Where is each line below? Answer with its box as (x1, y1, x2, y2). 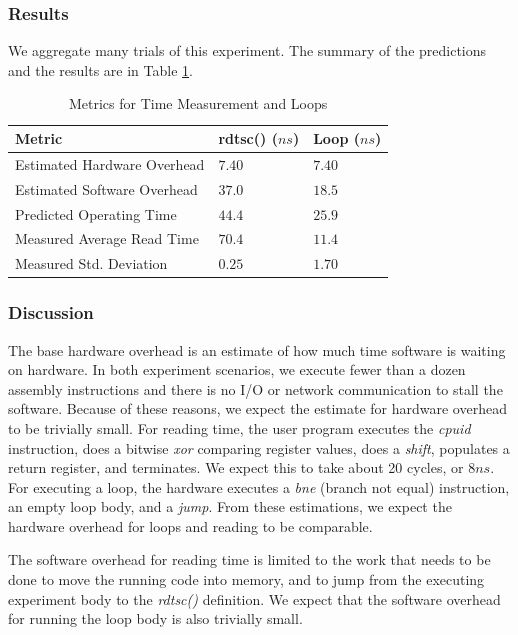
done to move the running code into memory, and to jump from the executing (8, 569, 485, 590)
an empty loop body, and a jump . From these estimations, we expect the (8, 496, 452, 517)
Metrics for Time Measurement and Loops (68, 93, 328, 114)
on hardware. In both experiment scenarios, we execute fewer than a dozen (8, 359, 466, 380)
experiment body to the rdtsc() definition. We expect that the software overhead (8, 588, 501, 609)
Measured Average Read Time (15, 228, 199, 249)
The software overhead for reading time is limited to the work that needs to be (8, 549, 491, 570)
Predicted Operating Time (15, 203, 177, 224)
